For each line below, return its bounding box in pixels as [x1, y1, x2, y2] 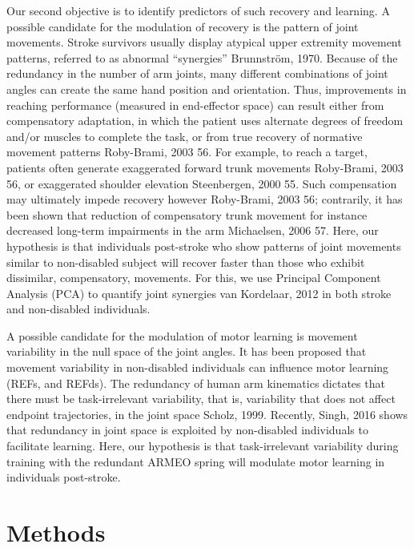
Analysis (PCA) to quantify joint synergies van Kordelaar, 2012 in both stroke [6, 284, 392, 301]
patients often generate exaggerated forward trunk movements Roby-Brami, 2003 [6, 159, 404, 175]
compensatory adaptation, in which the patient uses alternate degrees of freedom [6, 112, 404, 129]
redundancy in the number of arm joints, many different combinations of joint [6, 65, 388, 82]
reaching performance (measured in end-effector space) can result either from [6, 96, 384, 113]
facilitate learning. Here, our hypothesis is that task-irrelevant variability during [6, 437, 399, 454]
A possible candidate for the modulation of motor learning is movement [6, 327, 358, 344]
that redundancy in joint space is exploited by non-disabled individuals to [6, 421, 368, 438]
